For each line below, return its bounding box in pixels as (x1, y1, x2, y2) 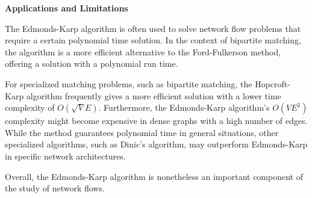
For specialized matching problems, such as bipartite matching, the (5, 77, 252, 90)
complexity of (5, 101, 55, 114)
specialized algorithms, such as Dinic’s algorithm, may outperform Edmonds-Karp (5, 138, 308, 150)
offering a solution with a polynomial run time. (5, 57, 178, 70)
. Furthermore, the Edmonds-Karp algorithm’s (98, 101, 270, 114)
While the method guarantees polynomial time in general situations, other (5, 126, 279, 138)
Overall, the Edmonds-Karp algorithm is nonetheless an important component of (5, 170, 303, 182)
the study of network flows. (5, 182, 105, 194)
